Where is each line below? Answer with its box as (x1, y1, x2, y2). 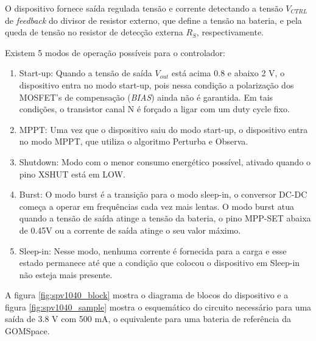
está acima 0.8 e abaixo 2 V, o (171, 66, 285, 79)
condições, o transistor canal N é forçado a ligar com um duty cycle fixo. (19, 102, 290, 115)
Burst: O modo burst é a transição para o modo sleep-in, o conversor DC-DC (19, 188, 307, 201)
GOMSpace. (5, 325, 50, 337)
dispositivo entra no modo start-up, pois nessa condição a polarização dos (19, 78, 294, 91)
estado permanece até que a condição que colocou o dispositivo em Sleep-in (19, 256, 300, 269)
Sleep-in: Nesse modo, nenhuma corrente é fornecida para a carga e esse (19, 244, 287, 257)
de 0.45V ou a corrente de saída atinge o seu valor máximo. (19, 223, 241, 236)
